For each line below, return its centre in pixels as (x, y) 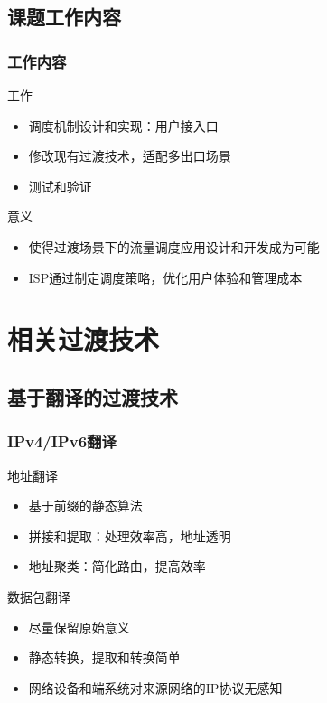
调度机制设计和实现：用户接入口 (123, 125)
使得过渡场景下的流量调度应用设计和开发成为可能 (174, 246)
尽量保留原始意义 (79, 627)
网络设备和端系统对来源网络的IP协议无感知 (155, 687)
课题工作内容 (64, 17)
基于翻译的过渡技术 (93, 396)
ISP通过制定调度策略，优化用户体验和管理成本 (165, 277)
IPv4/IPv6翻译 (62, 441)
